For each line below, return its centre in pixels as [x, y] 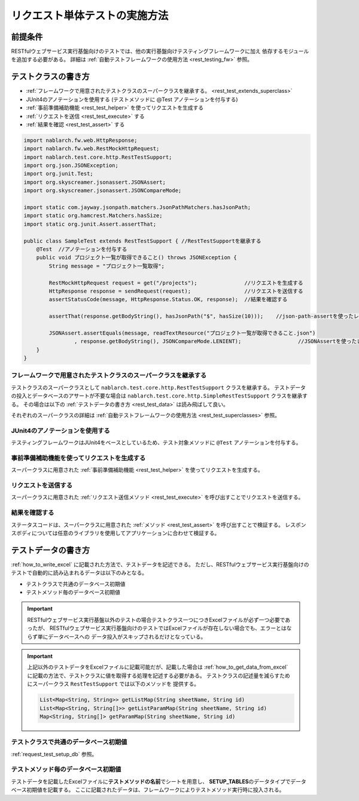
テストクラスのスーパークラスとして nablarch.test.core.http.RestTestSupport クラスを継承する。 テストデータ [159, 387]
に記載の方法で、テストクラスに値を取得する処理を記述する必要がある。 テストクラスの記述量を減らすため [159, 675]
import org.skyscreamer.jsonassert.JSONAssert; [95, 182]
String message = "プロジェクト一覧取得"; [107, 266]
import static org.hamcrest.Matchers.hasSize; [93, 216]
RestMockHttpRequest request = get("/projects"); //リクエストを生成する [176, 283]
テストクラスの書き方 [50, 77]
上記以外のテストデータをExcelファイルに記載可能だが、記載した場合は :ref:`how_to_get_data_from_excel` [158, 667]
